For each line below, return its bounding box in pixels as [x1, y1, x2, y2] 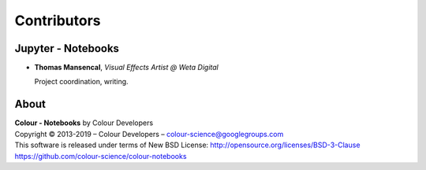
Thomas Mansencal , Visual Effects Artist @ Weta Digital [34, 63, 219, 72]
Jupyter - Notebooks [14, 42, 120, 55]
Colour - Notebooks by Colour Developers [14, 118, 154, 128]
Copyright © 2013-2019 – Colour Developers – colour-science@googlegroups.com [14, 129, 284, 139]
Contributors [14, 12, 102, 29]
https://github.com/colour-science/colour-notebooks [14, 151, 187, 161]
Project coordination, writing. [34, 77, 129, 87]
